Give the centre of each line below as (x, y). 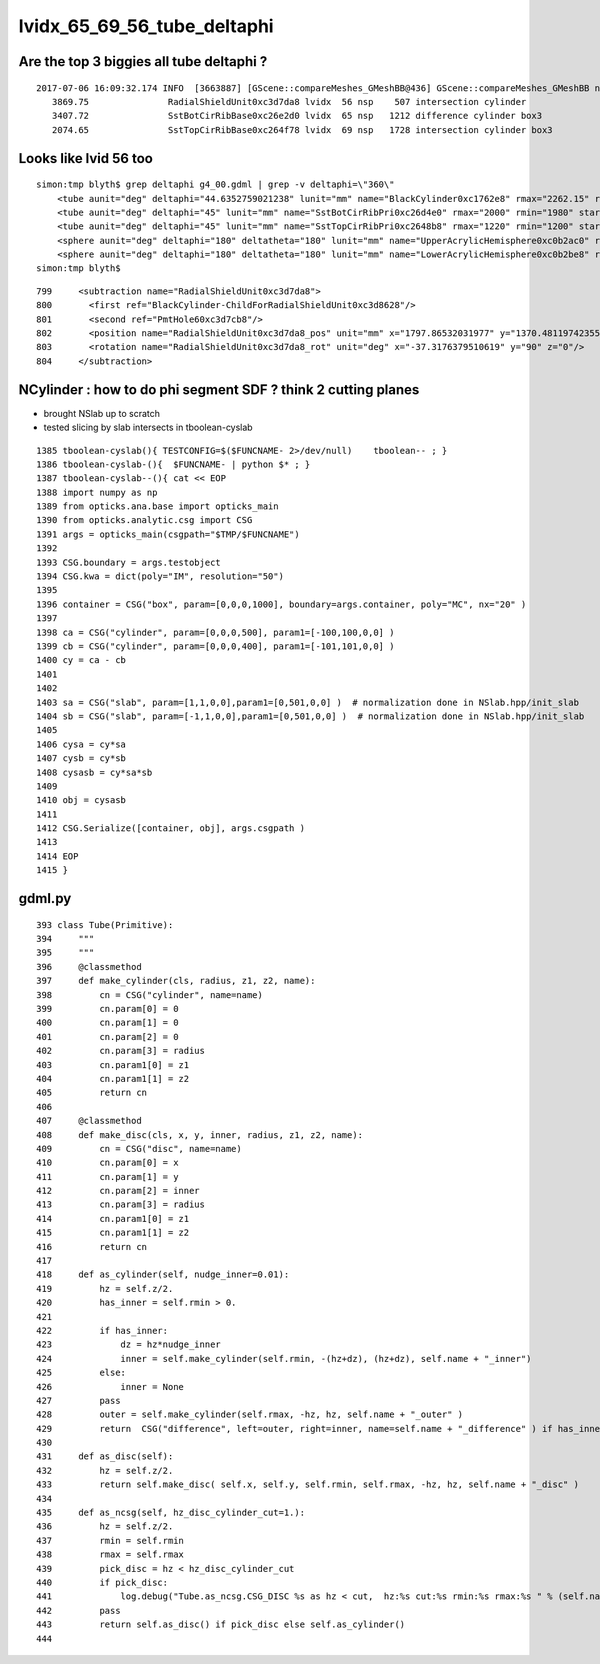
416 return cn (92, 1246)
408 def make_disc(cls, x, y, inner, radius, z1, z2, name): (200, 1134)
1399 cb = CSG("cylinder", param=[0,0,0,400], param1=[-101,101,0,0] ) (215, 646)
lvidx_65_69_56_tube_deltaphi (146, 26)
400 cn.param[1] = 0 (107, 1023)
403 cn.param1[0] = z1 (113, 1064)
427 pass (78, 1400)
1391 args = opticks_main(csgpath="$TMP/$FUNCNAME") (168, 534)
